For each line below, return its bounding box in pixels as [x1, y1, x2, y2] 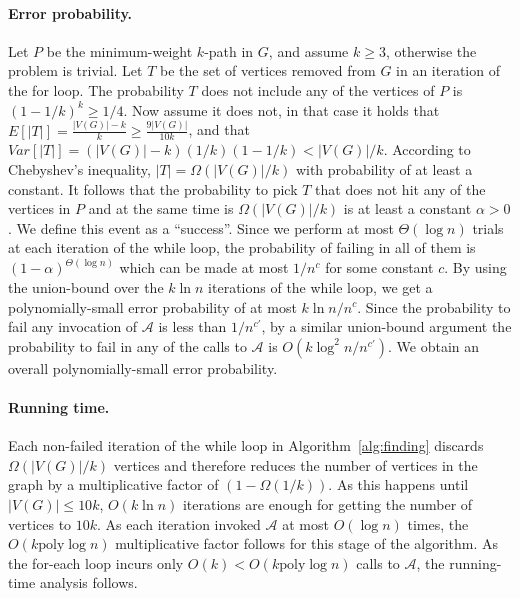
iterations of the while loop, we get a [208, 276, 433, 297]
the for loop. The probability [8, 79, 184, 100]
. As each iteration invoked [97, 513, 261, 534]
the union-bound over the [8, 276, 164, 297]
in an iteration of [396, 60, 500, 81]
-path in [204, 40, 254, 61]
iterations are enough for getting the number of [182, 493, 473, 514]
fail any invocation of [8, 316, 138, 337]
